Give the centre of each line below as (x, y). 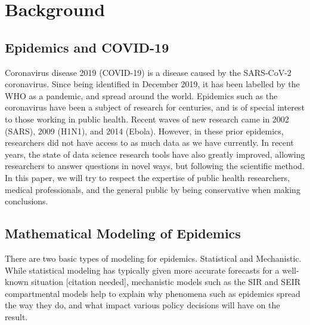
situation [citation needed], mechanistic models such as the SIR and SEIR (166, 282)
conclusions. (27, 201)
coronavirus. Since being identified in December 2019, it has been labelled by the (152, 84)
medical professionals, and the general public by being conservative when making (153, 189)
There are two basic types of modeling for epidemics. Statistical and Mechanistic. (153, 258)
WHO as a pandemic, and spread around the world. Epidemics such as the (141, 95)
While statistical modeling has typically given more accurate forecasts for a (142, 270)
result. (16, 316)
